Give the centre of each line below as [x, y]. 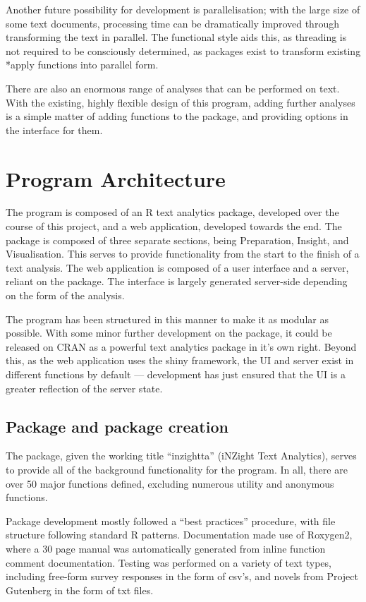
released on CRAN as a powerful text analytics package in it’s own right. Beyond [181, 346]
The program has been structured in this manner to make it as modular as [167, 319]
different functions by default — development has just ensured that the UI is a [176, 374]
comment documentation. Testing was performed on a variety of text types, [169, 562]
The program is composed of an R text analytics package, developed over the [172, 212]
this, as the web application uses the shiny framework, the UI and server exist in [180, 360]
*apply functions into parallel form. [82, 65]
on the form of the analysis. [65, 295]
